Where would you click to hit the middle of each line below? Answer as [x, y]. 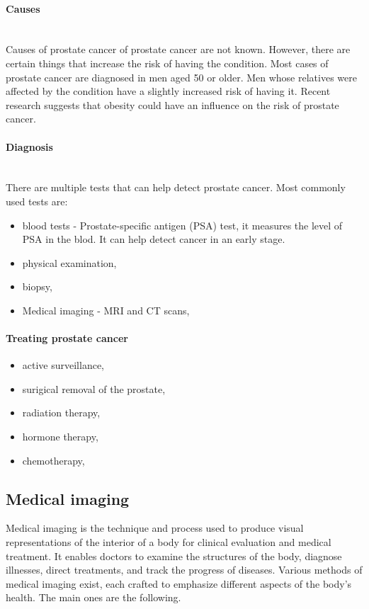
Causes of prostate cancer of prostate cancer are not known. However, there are [178, 49]
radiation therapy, [61, 412]
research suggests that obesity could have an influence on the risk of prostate [172, 104]
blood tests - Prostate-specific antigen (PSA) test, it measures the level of [182, 225]
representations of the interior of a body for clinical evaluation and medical [169, 542]
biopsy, [37, 286]
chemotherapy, [53, 460]
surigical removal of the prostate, [94, 388]
